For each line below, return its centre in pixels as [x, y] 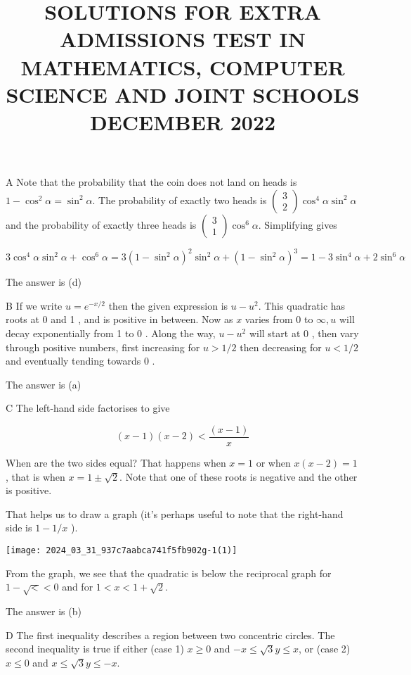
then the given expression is [168, 305]
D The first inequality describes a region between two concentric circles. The [170, 635]
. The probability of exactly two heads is [180, 200]
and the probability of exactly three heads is [101, 224]
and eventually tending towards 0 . [80, 361]
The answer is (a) [44, 384]
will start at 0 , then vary [304, 333]
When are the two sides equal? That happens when [116, 463]
